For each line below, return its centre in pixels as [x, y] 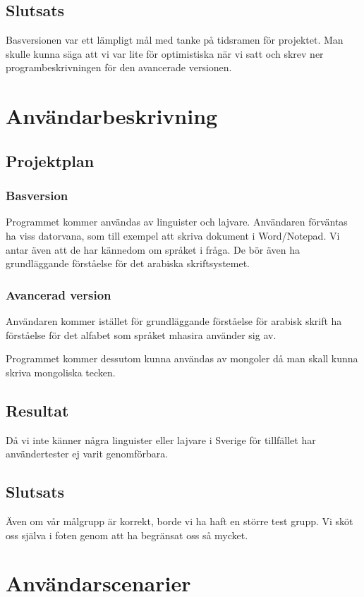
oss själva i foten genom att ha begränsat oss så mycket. [127, 535]
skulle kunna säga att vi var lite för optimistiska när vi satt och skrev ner [165, 53]
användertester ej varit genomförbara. [87, 454]
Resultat [37, 410]
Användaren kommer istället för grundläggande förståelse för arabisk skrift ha [174, 320]
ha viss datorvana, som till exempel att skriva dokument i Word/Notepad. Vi [173, 235]
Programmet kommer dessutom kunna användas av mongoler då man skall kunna [182, 358]
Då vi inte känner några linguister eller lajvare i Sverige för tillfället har [161, 439]
